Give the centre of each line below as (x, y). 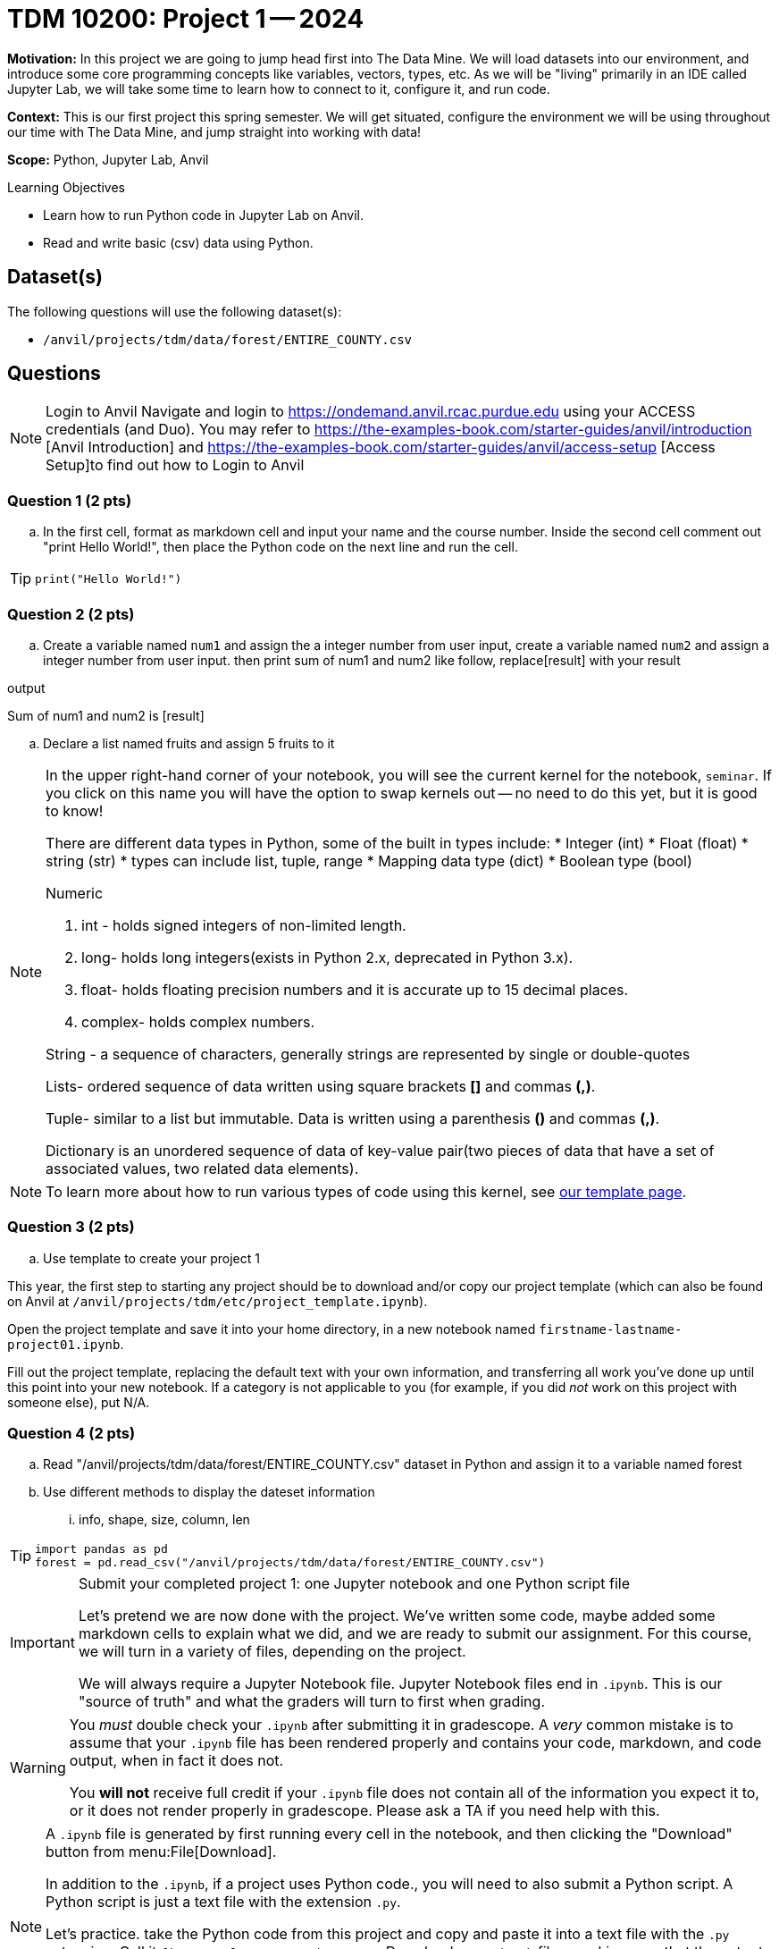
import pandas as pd (101, 1549)
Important (42, 1643)
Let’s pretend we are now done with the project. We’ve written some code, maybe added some (397, 1616)
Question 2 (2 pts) (71, 614)
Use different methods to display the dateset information (209, 1492)
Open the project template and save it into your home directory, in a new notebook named (272, 1329)
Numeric (75, 893)
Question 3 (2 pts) (71, 1227)
